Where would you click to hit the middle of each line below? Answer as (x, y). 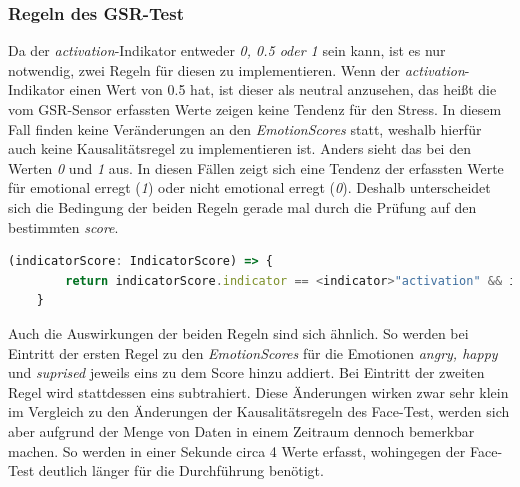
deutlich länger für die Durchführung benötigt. (181, 470)
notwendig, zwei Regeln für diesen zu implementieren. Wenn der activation (236, 69)
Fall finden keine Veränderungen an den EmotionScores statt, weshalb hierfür (245, 128)
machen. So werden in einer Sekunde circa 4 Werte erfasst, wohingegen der (237, 450)
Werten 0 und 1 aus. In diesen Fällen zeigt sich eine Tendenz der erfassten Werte (256, 167)
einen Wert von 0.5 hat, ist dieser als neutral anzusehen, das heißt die (283, 89)
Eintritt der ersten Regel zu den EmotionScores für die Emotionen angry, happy (253, 352)
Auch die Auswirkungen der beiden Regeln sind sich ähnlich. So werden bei (238, 332)
